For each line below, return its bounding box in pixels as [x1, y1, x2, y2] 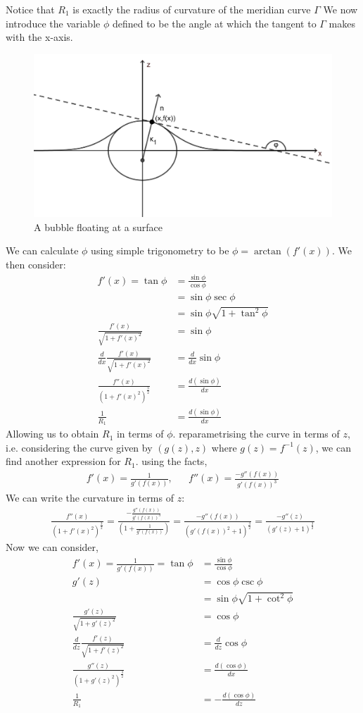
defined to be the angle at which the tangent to [112, 15, 317, 30]
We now [323, 2, 358, 16]
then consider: [6, 257, 66, 272]
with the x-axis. [6, 30, 73, 44]
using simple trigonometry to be [91, 243, 229, 258]
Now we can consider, [6, 540, 98, 554]
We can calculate [6, 243, 79, 258]
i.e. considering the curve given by [6, 440, 153, 454]
